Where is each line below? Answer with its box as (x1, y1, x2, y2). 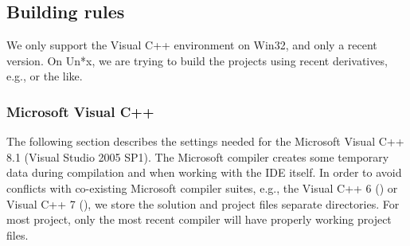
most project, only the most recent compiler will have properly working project (6, 211, 392, 228)
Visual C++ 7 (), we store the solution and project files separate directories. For (6, 195, 400, 212)
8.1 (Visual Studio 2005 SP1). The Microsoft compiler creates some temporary (6, 148, 389, 165)
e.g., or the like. (6, 68, 83, 84)
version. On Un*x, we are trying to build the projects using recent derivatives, (6, 52, 388, 68)
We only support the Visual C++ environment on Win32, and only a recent (6, 37, 377, 53)
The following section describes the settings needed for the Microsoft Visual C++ (6, 133, 404, 150)
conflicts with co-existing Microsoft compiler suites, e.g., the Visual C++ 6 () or (6, 179, 398, 196)
